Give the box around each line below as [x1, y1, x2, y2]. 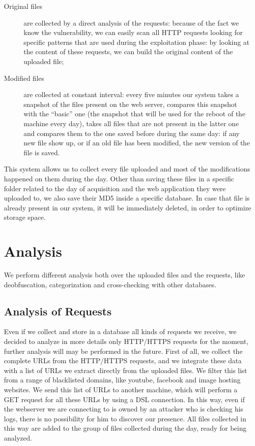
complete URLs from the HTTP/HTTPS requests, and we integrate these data [4, 355, 242, 366]
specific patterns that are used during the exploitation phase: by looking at [24, 36, 250, 47]
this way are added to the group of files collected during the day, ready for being [4, 423, 247, 433]
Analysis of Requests [4, 303, 112, 318]
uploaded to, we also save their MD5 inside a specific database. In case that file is [4, 193, 250, 203]
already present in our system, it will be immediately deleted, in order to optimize [4, 202, 252, 212]
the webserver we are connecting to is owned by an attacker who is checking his [4, 404, 243, 414]
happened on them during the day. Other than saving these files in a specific [4, 173, 234, 183]
